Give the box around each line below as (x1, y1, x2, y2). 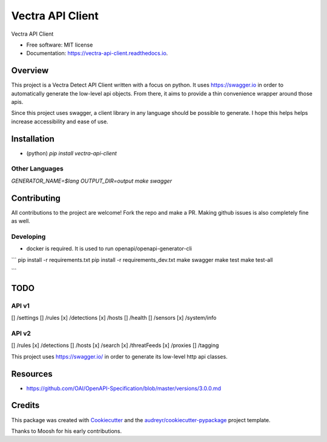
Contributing (11, 193, 61, 203)
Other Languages (11, 164, 64, 173)
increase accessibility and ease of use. (11, 118, 108, 125)
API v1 (11, 301, 30, 310)
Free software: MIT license (26, 41, 93, 48)
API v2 (11, 329, 31, 337)
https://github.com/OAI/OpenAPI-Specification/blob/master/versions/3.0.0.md (26, 385, 221, 392)
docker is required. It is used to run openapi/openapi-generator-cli (26, 245, 192, 252)
